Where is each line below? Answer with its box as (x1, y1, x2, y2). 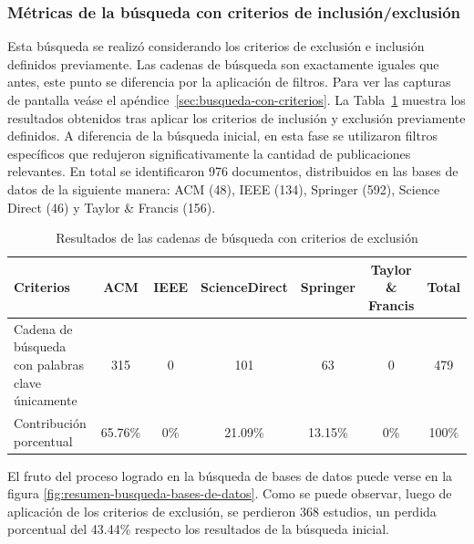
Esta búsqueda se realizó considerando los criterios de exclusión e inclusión (7, 37, 425, 56)
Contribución (14, 413, 87, 432)
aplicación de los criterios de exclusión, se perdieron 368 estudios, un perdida (7, 501, 437, 520)
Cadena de (14, 319, 73, 338)
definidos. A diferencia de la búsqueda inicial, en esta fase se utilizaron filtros (7, 126, 438, 145)
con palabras (14, 354, 85, 373)
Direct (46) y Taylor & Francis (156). (7, 197, 216, 216)
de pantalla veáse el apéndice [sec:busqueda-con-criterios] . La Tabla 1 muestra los (7, 90, 466, 109)
